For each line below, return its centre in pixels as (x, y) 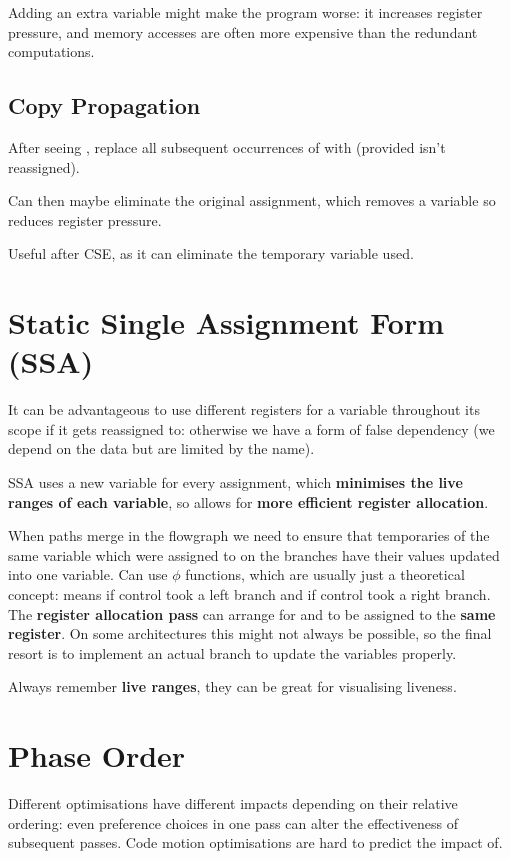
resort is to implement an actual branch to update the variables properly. (232, 652)
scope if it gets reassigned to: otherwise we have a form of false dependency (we (251, 428)
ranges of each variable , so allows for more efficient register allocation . (248, 501)
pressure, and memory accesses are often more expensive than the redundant (243, 31)
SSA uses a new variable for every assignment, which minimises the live (235, 482)
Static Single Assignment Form (226, 322)
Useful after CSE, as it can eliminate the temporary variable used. (211, 253)
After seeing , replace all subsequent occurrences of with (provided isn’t (227, 146)
